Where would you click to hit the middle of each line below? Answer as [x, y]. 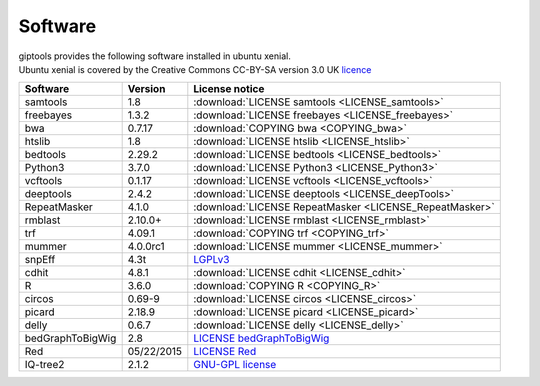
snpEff [40, 260]
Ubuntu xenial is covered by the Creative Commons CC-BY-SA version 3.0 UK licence [195, 69]
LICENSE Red [225, 352]
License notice [229, 89]
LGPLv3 [211, 260]
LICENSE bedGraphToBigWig [261, 338]
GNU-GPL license [235, 365]
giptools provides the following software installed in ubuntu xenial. [155, 56]
